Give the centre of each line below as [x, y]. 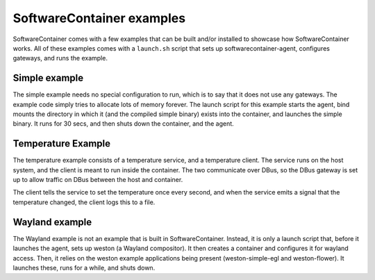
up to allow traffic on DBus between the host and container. [98, 180]
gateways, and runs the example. [60, 58]
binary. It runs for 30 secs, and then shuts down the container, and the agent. [123, 124]
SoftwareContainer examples [99, 18]
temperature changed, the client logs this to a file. [84, 202]
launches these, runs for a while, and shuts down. [84, 267]
